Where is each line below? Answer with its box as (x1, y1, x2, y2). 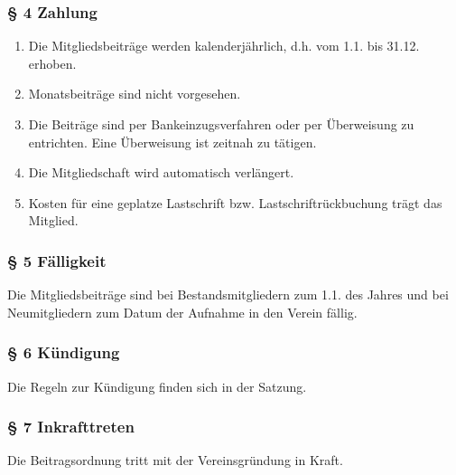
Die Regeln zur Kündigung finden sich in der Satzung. (7, 376, 307, 395)
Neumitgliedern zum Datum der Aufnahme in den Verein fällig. (7, 302, 358, 321)
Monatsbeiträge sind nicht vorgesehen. (28, 84, 241, 103)
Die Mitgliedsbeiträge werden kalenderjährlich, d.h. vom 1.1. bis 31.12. (28, 36, 420, 55)
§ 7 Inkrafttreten (7, 415, 135, 438)
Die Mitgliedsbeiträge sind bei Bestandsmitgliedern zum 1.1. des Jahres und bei (7, 285, 449, 304)
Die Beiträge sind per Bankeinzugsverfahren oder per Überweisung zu (28, 115, 414, 133)
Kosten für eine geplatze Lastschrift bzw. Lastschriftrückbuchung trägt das (28, 193, 442, 212)
